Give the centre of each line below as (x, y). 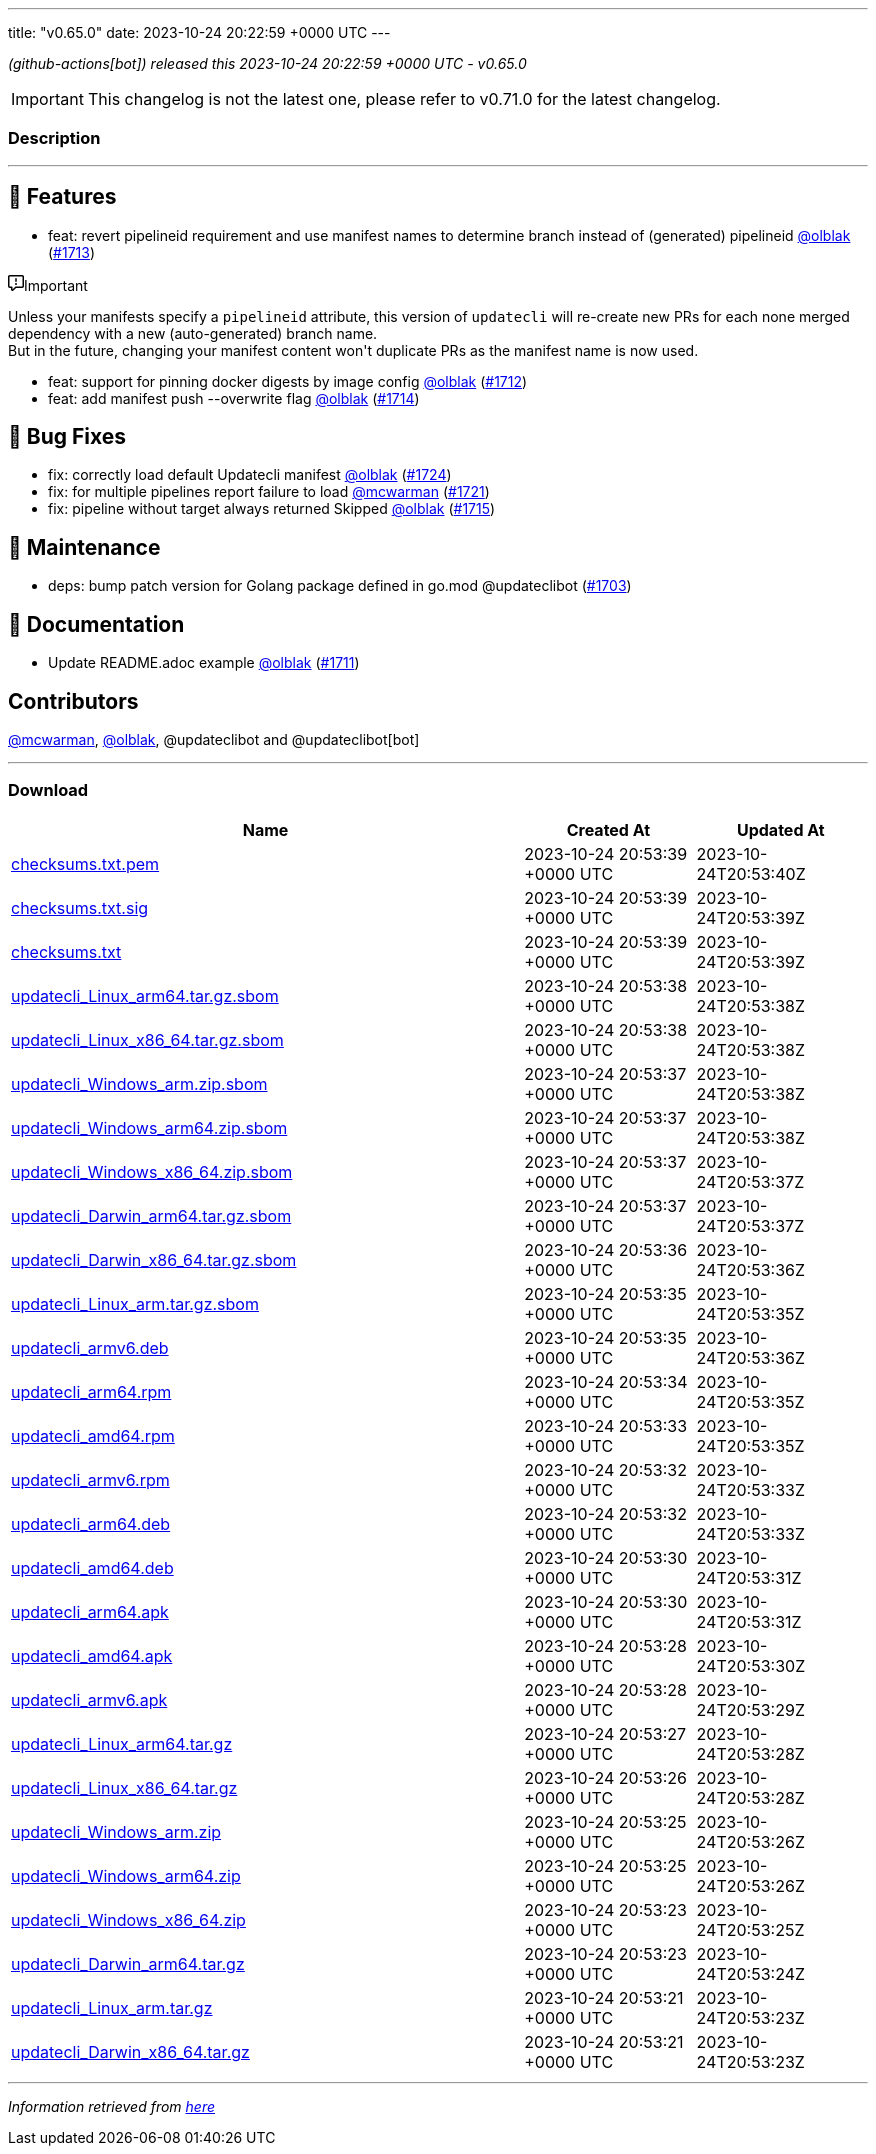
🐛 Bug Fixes (67, 437)
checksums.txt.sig (80, 907)
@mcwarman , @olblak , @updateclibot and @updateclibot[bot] (214, 739)
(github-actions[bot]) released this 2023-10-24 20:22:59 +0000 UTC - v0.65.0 (267, 63)
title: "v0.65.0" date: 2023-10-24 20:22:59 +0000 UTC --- (199, 32)
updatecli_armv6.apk (89, 1699)
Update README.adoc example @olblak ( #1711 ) (204, 663)
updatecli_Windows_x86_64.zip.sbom (152, 1171)
